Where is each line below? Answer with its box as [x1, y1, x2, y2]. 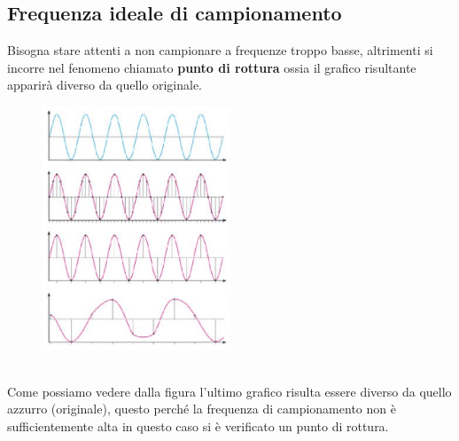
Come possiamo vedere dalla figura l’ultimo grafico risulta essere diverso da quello [7, 382, 452, 400]
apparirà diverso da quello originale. [7, 75, 202, 94]
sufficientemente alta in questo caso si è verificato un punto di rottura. [7, 416, 389, 435]
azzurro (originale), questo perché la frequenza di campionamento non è [7, 399, 396, 418]
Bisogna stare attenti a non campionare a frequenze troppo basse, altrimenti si [7, 41, 433, 59]
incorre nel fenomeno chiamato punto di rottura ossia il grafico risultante [7, 58, 416, 76]
